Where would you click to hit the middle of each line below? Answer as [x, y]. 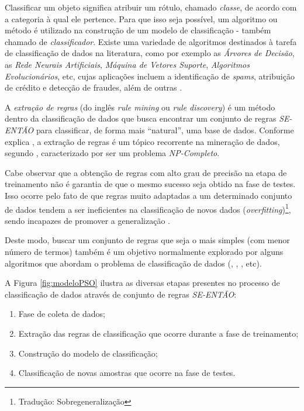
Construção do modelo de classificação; [88, 353]
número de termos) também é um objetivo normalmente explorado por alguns [144, 251]
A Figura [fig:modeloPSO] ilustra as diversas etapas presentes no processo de [142, 283]
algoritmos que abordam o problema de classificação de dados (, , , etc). [133, 263]
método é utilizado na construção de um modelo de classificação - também [138, 30]
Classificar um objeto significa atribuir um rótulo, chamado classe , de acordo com [151, 7]
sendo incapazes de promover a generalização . [87, 220]
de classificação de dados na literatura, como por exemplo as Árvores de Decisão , [150, 53]
